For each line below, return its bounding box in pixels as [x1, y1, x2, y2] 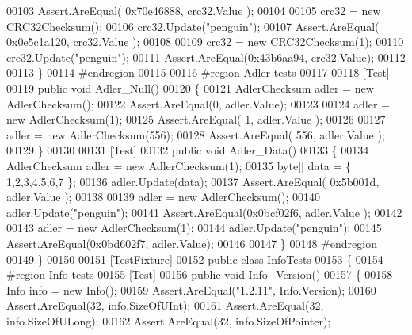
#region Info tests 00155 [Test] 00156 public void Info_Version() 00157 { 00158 [6, 266, 393, 283]
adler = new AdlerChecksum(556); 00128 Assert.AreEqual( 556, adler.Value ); [6, 126, 385, 143]
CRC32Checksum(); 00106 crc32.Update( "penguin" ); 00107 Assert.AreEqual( [6, 17, 380, 34]
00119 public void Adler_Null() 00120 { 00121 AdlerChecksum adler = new [6, 79, 374, 96]
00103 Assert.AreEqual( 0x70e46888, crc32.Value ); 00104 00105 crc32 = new [6, 2, 381, 18]
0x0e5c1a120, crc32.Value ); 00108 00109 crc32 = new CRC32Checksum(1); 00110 [6, 33, 404, 50]
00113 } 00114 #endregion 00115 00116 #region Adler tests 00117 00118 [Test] [6, 64, 390, 81]
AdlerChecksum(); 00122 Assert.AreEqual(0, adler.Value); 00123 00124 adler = [6, 95, 391, 112]
